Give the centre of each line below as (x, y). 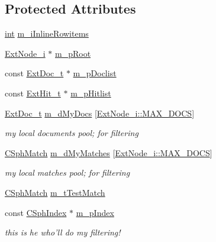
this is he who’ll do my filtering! (63, 232)
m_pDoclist (95, 73)
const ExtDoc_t (34, 73)
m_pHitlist (91, 93)
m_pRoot (73, 53)
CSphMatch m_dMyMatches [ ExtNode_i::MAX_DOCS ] (109, 152)
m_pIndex (95, 212)
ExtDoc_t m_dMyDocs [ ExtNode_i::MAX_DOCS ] (100, 113)
